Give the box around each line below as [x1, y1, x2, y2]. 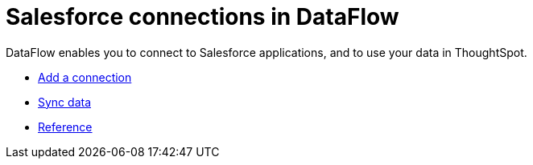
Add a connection [38, 70, 132, 84]
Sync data [38, 95, 92, 109]
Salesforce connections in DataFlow [6, 3, 399, 30]
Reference [38, 119, 93, 134]
